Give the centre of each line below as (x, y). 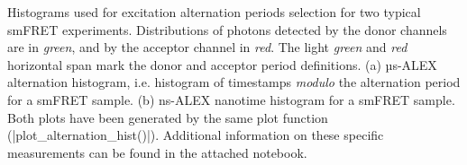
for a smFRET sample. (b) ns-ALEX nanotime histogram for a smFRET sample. (231, 99)
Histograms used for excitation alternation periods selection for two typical (214, 12)
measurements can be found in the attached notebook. (157, 152)
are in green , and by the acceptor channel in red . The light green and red (207, 47)
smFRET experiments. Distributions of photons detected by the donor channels (227, 29)
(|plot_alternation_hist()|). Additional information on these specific (196, 135)
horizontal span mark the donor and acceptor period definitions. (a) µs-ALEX (222, 64)
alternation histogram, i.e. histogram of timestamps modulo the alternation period (234, 82)
